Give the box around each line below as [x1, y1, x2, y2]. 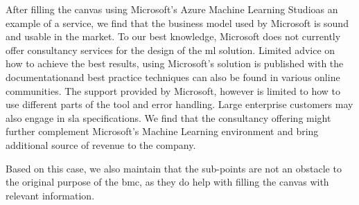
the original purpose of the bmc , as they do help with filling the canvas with [6, 175, 329, 189]
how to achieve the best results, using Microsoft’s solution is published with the [6, 56, 344, 71]
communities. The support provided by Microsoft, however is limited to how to [6, 83, 341, 98]
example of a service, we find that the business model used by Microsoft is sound [6, 15, 349, 30]
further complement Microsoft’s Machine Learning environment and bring [6, 124, 319, 139]
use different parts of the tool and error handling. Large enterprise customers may [6, 97, 353, 112]
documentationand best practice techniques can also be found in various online [6, 69, 340, 84]
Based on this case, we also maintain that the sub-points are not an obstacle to [6, 161, 342, 175]
